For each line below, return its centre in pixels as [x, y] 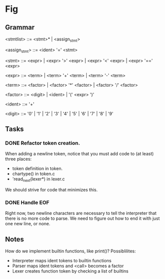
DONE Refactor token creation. [43, 143]
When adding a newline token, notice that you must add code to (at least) [80, 154]
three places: [18, 159]
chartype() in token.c [33, 174]
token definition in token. [37, 169]
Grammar [20, 27]
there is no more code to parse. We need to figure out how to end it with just [82, 218]
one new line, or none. [28, 224]
